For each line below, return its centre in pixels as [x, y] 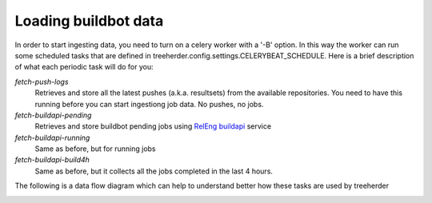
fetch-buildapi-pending [53, 115]
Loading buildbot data [89, 21]
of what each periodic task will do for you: [84, 67]
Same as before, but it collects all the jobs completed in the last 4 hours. [154, 171]
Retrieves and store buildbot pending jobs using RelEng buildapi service [153, 126]
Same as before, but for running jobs [95, 149]
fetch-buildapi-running [52, 137]
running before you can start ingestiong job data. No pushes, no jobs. [149, 104]
